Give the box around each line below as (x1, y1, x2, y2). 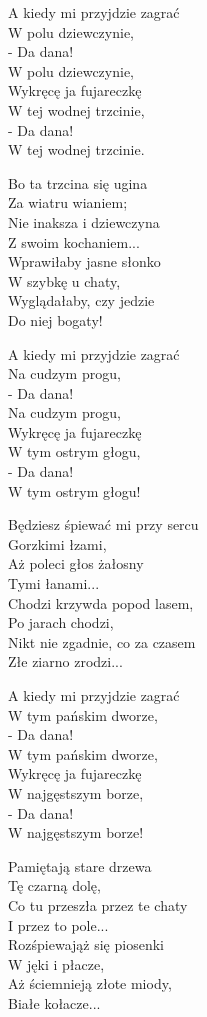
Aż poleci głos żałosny (8, 553, 144, 574)
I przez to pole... (8, 914, 109, 935)
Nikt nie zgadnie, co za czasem (8, 631, 196, 652)
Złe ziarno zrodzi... (8, 651, 123, 672)
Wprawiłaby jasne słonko (8, 251, 161, 272)
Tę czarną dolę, (8, 875, 101, 896)
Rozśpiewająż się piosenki (8, 934, 164, 955)
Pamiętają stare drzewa (8, 855, 152, 876)
